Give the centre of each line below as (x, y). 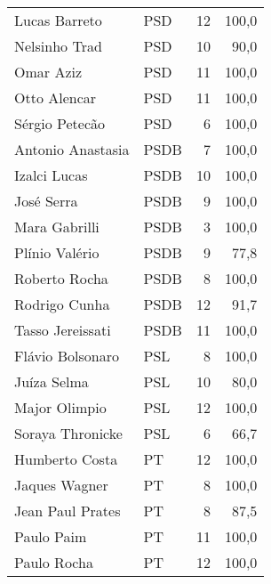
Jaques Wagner (61, 485)
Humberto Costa (66, 459)
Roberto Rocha (61, 278)
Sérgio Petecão (60, 123)
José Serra (46, 201)
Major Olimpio (60, 407)
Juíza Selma (52, 381)
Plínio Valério (57, 252)
